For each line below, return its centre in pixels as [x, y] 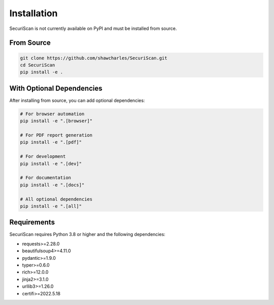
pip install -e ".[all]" [51, 206]
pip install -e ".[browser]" [56, 121]
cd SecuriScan [38, 65]
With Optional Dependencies [56, 88]
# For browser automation [52, 114]
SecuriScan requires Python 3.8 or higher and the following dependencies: [88, 234]
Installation [33, 13]
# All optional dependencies [56, 199]
